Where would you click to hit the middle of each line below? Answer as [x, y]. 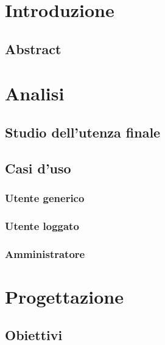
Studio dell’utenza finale [83, 132]
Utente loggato [42, 225]
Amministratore [45, 253]
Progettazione [64, 296]
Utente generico [45, 198]
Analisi [35, 93]
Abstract [33, 48]
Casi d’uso [38, 168]
